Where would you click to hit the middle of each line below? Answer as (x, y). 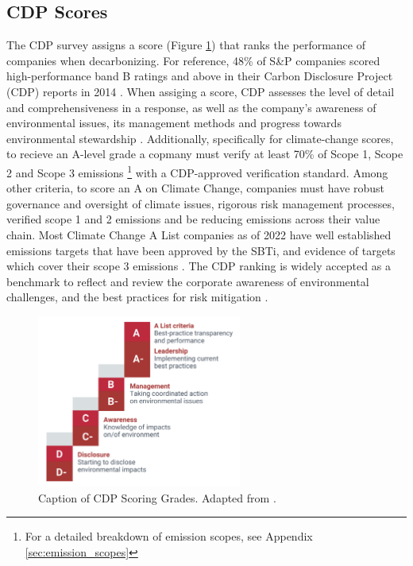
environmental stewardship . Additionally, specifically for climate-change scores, (200, 138)
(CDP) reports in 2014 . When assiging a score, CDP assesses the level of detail (201, 91)
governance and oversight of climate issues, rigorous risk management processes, (201, 203)
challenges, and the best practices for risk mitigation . (137, 297)
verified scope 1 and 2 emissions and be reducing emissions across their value (193, 219)
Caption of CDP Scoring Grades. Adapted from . (157, 497)
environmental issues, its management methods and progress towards (174, 123)
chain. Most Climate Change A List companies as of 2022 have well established (199, 234)
